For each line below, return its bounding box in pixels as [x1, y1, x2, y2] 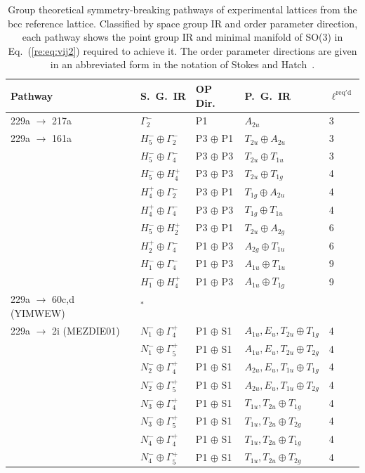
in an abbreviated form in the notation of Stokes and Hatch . [50, 57, 315, 72]
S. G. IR [140, 88, 186, 103]
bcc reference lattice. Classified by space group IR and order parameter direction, [7, 15, 358, 30]
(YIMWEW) [11, 305, 65, 320]
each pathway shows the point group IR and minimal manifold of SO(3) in [22, 30, 343, 44]
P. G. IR [244, 88, 291, 103]
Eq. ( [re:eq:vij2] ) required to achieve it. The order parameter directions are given [8, 43, 357, 58]
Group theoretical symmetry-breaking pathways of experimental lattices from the [8, 2, 357, 16]
